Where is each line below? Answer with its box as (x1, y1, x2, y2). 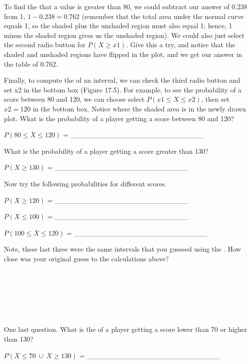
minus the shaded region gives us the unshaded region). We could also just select (4, 30, 245, 40)
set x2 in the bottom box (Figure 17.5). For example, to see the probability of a (4, 84, 242, 94)
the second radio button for (4, 39, 86, 50)
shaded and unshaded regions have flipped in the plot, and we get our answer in (4, 49, 242, 59)
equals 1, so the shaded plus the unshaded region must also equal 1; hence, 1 (4, 20, 233, 31)
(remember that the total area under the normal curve (81, 11, 244, 21)
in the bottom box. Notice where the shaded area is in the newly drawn (33, 103, 246, 113)
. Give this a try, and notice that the (126, 39, 235, 50)
